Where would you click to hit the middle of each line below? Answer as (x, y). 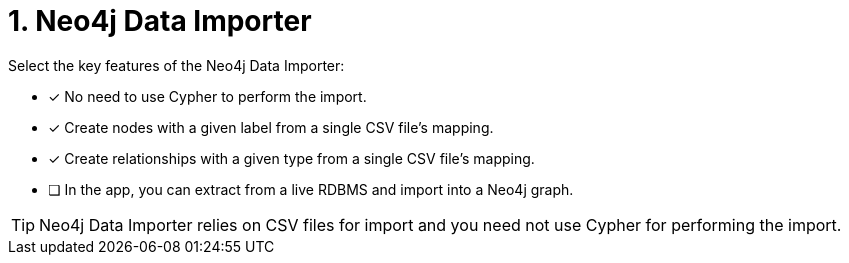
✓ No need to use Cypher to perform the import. (207, 96)
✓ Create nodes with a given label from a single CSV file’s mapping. (271, 127)
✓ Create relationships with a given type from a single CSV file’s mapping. (291, 158)
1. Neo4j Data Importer (160, 21)
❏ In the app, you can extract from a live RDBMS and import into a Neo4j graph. (311, 189)
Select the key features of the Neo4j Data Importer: (176, 65)
